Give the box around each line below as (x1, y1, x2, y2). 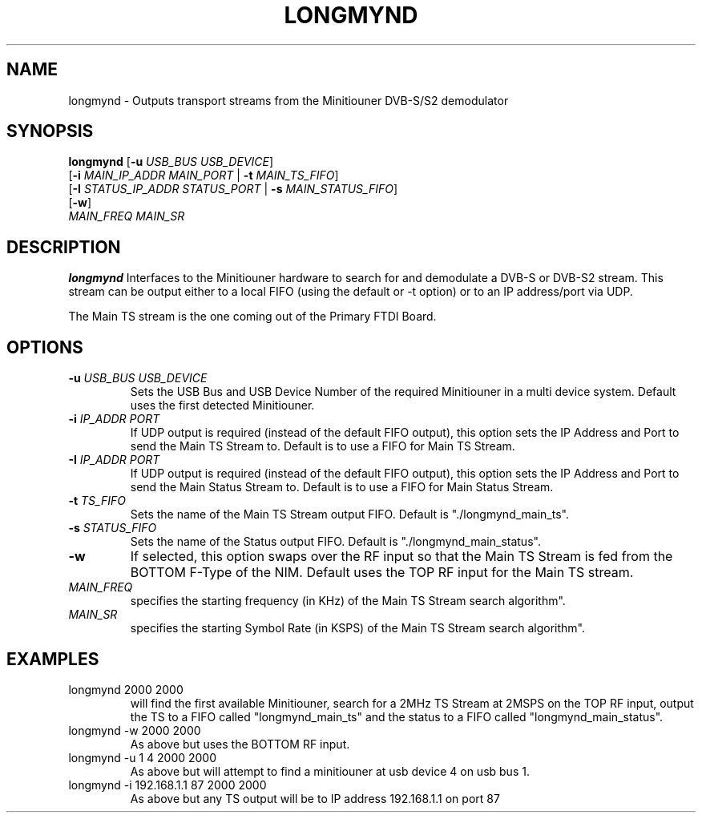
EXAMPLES (6, 648, 99, 669)
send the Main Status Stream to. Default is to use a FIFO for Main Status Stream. (130, 480, 554, 494)
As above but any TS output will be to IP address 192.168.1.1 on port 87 (130, 791, 500, 805)
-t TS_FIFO (68, 494, 126, 508)
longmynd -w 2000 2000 (68, 723, 201, 737)
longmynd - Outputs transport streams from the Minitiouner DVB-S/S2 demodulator (68, 93, 509, 107)
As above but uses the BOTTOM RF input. (130, 736, 350, 751)
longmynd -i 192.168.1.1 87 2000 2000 (68, 777, 267, 792)
